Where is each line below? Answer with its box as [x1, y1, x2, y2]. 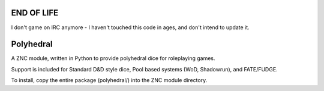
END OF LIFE [11, 8, 59, 18]
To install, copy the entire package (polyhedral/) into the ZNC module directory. [11, 77, 208, 84]
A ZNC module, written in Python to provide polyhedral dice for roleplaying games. [11, 55, 215, 62]
